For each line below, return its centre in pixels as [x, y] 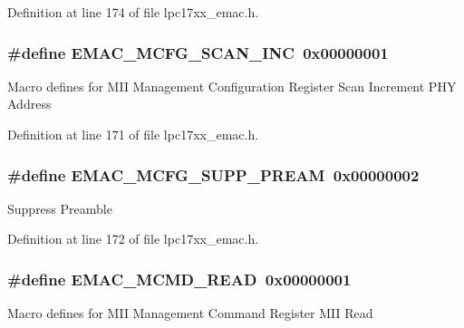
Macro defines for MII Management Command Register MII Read [190, 313]
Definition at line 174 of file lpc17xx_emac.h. [133, 12]
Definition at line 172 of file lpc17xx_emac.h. [133, 239]
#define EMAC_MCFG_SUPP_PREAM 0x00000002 [213, 174]
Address [29, 104]
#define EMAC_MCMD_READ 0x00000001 [179, 279]
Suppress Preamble [60, 208]
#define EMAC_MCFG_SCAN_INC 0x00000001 [198, 52]
